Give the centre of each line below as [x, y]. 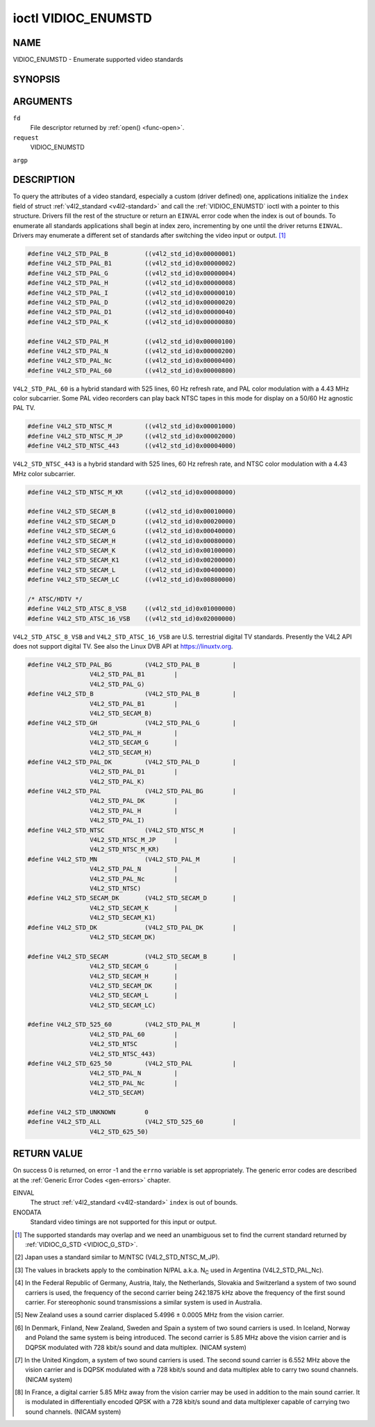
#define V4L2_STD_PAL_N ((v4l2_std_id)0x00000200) [132, 351]
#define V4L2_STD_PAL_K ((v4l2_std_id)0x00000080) [132, 322]
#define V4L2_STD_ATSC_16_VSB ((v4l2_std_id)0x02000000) [132, 618]
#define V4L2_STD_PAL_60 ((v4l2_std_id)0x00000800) [132, 370]
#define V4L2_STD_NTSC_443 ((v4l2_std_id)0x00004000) [132, 446]
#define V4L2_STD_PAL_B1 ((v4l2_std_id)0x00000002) [132, 263]
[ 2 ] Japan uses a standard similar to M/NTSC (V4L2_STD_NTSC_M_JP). [117, 1257]
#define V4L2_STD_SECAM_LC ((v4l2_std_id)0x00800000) [132, 580]
